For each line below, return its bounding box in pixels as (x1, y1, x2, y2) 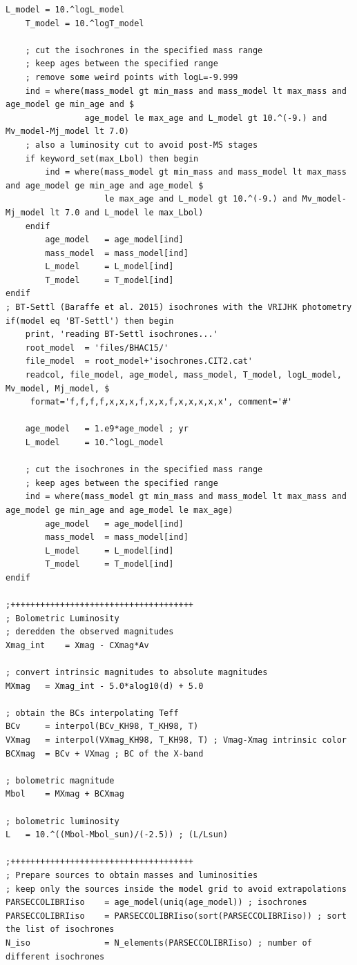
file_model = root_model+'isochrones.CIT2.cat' (25, 356, 253, 367)
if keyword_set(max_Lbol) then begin (25, 153, 199, 164)
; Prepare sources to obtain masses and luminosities (6, 870, 258, 880)
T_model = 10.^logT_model (25, 18, 144, 28)
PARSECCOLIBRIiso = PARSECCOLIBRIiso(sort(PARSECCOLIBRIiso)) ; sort (6, 910, 347, 921)
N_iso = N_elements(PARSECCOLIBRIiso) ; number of (6, 937, 312, 948)
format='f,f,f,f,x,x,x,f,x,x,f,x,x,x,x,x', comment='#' (30, 397, 293, 407)
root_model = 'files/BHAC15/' (25, 342, 169, 353)
